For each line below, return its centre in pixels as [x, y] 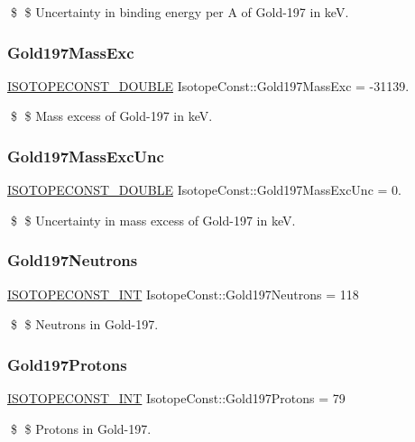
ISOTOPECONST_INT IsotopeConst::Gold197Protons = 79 [176, 398]
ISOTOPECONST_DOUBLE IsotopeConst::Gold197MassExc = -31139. [208, 85]
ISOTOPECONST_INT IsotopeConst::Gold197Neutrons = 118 [183, 294]
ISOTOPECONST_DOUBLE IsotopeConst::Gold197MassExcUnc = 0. [204, 190]
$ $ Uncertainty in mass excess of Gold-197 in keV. [153, 220]
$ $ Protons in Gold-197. [81, 428]
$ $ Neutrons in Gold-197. [84, 324]
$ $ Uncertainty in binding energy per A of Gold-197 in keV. [180, 12]
